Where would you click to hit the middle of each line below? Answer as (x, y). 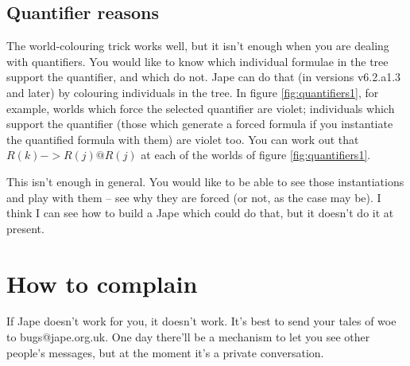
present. (25, 228)
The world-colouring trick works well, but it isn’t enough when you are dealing (198, 46)
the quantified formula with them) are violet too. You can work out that (183, 139)
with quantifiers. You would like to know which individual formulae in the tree (197, 61)
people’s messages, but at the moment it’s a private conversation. (165, 352)
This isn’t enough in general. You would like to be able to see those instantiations (205, 181)
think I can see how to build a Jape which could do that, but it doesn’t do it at (200, 213)
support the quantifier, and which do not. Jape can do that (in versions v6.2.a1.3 (204, 77)
